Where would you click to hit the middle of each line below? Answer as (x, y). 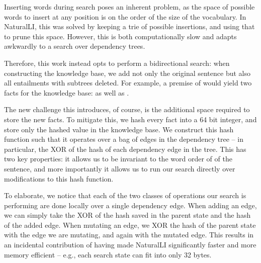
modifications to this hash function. (59, 178)
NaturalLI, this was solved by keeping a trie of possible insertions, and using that (129, 26)
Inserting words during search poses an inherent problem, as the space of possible (129, 7)
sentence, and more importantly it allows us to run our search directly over (120, 168)
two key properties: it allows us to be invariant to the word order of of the (118, 159)
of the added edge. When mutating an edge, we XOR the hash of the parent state (130, 225)
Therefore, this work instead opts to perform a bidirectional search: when (117, 63)
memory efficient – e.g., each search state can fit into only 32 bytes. (108, 254)
